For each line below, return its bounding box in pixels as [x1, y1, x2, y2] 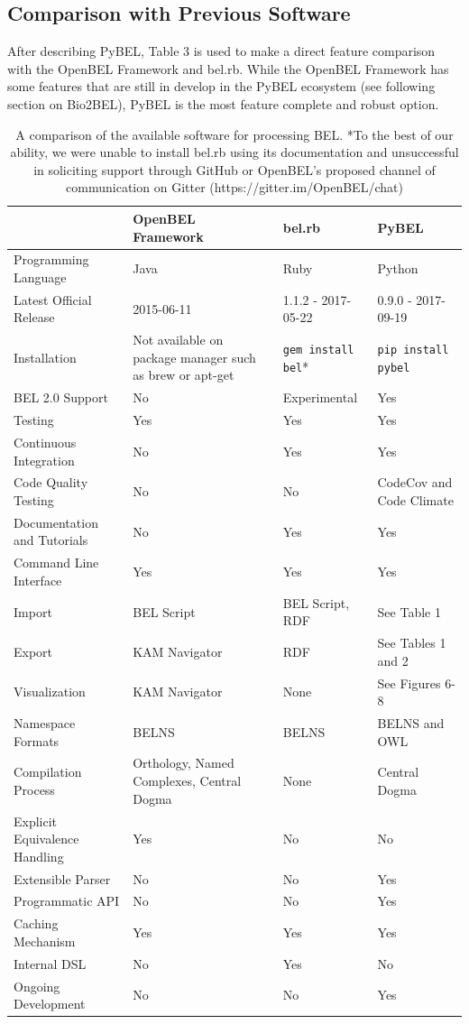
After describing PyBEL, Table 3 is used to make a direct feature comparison [7, 42, 436, 60]
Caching [14, 914, 59, 933]
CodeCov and [377, 473, 453, 492]
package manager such [133, 347, 256, 366]
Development [14, 994, 86, 1013]
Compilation [14, 762, 82, 781]
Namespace [14, 714, 76, 733]
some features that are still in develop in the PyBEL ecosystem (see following [7, 77, 436, 96]
